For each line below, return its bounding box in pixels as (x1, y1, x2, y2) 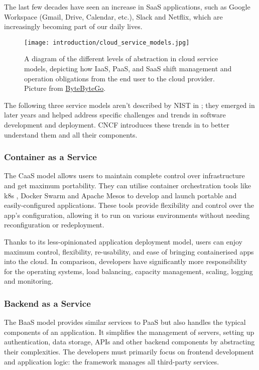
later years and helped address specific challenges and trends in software (4, 109, 226, 120)
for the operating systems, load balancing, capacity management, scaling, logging (4, 266, 253, 276)
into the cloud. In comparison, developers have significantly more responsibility (4, 256, 247, 267)
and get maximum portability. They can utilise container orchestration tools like (4, 180, 251, 190)
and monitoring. (4, 276, 54, 286)
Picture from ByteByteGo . (24, 83, 106, 93)
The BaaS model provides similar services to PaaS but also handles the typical (4, 317, 246, 327)
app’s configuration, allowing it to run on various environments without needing (4, 209, 250, 220)
